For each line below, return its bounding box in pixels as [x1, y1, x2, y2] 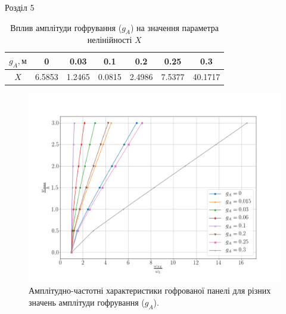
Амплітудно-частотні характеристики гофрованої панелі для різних [29, 284, 271, 297]
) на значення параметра [130, 21, 219, 33]
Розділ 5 [5, 1, 35, 13]
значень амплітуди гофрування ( [29, 295, 145, 308]
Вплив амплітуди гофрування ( [10, 21, 122, 33]
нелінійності [87, 33, 132, 46]
